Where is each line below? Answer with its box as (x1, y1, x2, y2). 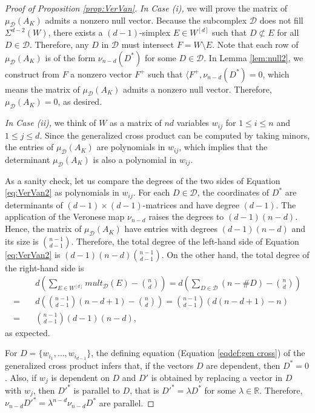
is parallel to (73, 383, 120, 396)
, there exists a (48, 26, 103, 39)
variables (176, 116, 210, 129)
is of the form (45, 51, 96, 64)
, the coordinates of (197, 186, 270, 199)
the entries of (5, 140, 54, 153)
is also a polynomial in (93, 153, 177, 166)
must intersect (121, 38, 174, 50)
